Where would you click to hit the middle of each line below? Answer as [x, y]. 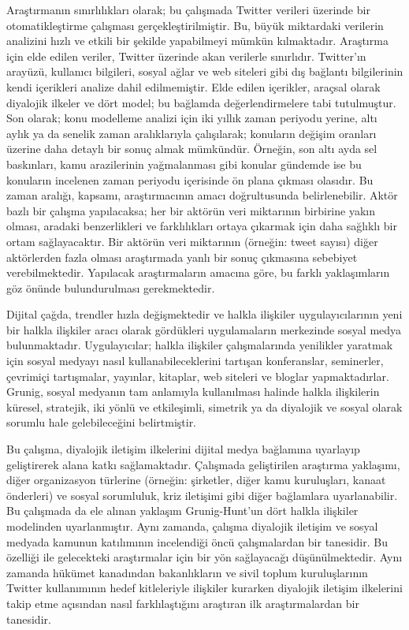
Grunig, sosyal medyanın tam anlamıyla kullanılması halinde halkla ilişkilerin [193, 391]
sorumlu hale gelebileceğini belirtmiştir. [102, 422]
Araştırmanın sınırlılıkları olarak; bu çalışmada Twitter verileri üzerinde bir [188, 9]
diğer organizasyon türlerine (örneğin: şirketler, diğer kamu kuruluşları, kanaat [196, 480]
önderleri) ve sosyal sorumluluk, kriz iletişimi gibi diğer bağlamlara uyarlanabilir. [202, 495]
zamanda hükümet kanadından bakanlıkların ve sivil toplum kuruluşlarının [187, 572]
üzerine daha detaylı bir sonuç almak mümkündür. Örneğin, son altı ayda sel [192, 149]
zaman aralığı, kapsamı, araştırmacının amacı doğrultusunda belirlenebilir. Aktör [202, 195]
